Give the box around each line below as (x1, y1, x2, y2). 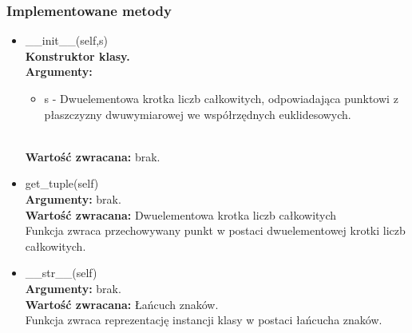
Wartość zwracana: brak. (25, 148, 160, 165)
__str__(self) (25, 264, 97, 281)
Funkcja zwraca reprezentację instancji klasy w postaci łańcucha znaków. (25, 311, 382, 328)
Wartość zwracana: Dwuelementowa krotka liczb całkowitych (25, 206, 337, 223)
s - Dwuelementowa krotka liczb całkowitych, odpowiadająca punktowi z (44, 90, 398, 106)
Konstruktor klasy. (25, 47, 130, 64)
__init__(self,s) (25, 32, 109, 49)
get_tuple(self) (25, 175, 99, 192)
